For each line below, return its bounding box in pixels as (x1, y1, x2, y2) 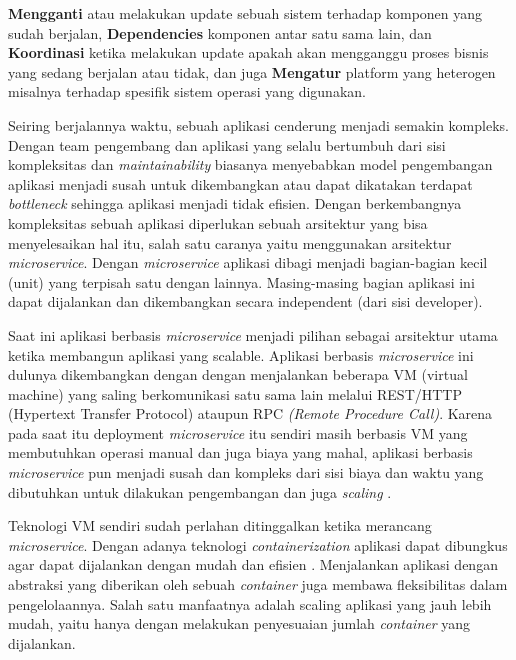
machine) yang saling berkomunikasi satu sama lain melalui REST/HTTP (8, 383, 462, 404)
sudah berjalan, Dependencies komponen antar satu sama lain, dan (8, 22, 432, 43)
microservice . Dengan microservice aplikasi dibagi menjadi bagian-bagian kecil (8, 252, 488, 273)
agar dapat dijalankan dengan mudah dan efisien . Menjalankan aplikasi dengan (8, 554, 498, 575)
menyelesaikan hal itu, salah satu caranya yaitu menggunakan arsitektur (8, 232, 452, 253)
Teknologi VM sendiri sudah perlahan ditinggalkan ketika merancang (8, 515, 432, 536)
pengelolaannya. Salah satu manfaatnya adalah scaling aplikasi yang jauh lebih (8, 593, 492, 614)
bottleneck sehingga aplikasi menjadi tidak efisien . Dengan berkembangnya (8, 193, 462, 214)
